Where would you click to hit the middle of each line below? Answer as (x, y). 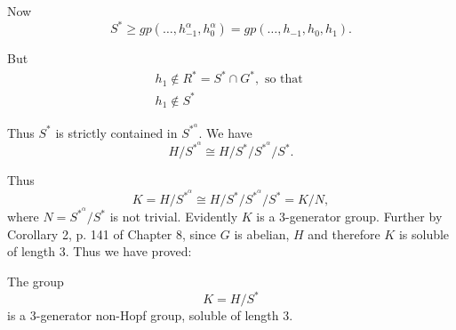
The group (36, 281)
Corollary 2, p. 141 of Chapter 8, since (112, 233)
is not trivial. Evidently (174, 217)
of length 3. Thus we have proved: (100, 251)
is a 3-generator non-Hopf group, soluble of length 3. (150, 315)
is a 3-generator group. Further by (349, 217)
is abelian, (262, 233)
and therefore (344, 233)
